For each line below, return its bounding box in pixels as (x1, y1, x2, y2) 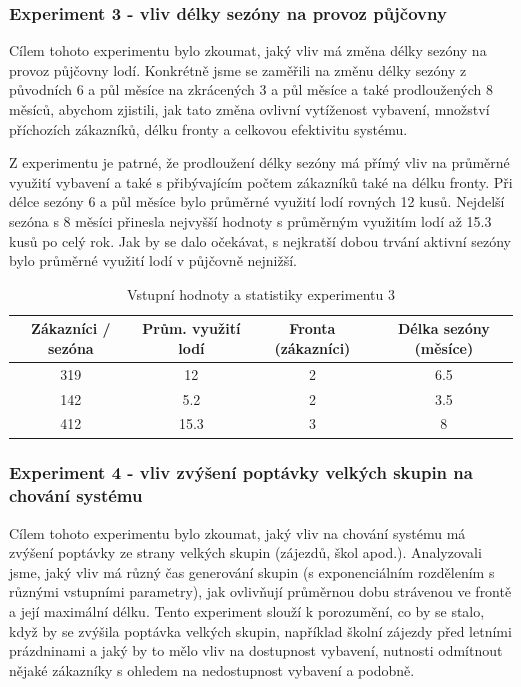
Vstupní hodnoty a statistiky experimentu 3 (127, 283, 395, 304)
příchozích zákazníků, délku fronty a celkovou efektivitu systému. (9, 118, 408, 139)
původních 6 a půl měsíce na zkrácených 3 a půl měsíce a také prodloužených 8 (9, 79, 493, 100)
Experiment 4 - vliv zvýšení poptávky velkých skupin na (9, 460, 473, 485)
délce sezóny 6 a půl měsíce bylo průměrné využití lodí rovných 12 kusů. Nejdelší (9, 191, 505, 212)
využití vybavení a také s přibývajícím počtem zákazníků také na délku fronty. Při (9, 171, 513, 192)
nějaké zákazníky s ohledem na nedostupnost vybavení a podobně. (9, 659, 415, 680)
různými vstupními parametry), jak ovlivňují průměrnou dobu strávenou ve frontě (9, 581, 512, 602)
